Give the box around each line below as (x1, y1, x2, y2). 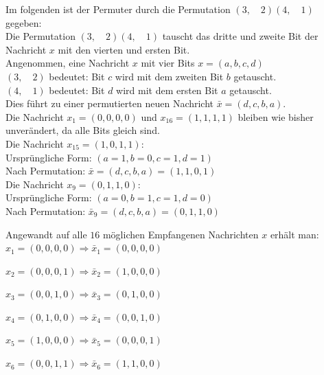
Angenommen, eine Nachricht (5, 56, 130, 70)
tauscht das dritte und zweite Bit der (162, 29, 319, 43)
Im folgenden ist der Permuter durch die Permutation (5, 2, 231, 16)
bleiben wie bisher (238, 109, 314, 124)
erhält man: (270, 227, 319, 241)
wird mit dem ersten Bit (116, 82, 218, 97)
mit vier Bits (141, 56, 195, 70)
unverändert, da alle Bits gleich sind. (5, 123, 160, 137)
